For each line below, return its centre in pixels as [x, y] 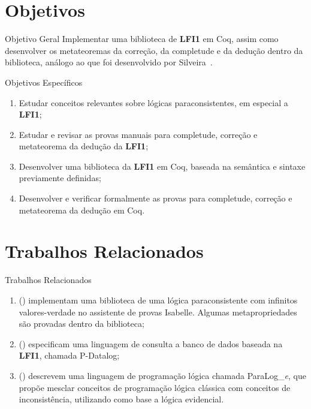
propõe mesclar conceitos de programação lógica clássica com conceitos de [155, 387]
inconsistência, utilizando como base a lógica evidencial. [121, 399]
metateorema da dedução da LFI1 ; [84, 146]
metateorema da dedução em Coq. [82, 210]
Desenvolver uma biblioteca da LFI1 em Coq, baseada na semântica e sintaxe [162, 166]
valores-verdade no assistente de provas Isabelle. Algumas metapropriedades [158, 312]
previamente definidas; [60, 178]
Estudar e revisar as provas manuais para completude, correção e [138, 134]
